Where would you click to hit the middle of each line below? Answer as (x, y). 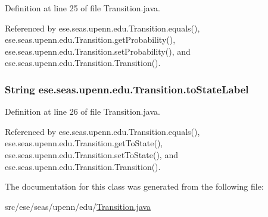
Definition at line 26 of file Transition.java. (82, 111)
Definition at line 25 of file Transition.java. (82, 8)
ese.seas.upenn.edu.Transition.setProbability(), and (98, 51)
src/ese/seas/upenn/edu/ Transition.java (78, 206)
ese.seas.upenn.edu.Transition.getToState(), (84, 143)
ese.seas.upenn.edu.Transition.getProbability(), (90, 40)
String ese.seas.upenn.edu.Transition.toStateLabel (127, 89)
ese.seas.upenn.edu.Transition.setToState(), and (91, 154)
